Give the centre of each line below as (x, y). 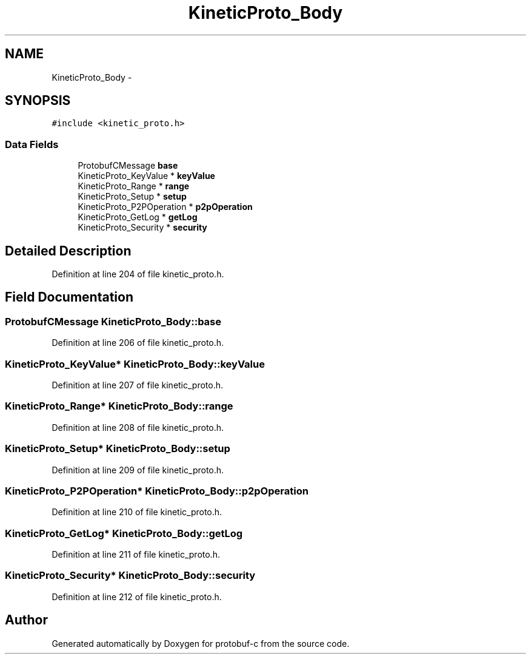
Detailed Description (68, 251)
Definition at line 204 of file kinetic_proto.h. (138, 274)
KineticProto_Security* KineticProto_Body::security (130, 576)
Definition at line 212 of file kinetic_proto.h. (137, 596)
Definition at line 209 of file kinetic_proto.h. (138, 470)
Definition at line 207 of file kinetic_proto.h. (138, 385)
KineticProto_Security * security (142, 228)
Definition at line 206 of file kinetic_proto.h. (138, 343)
